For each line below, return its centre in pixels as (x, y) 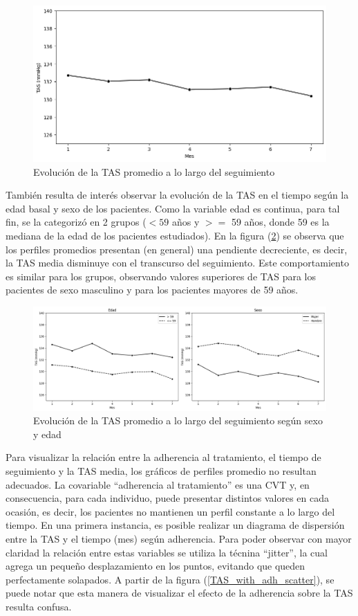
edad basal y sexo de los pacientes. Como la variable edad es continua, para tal (173, 208)
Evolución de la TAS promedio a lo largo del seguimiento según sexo (178, 420)
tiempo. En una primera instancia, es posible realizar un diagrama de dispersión (175, 525)
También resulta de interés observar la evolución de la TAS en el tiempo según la (177, 195)
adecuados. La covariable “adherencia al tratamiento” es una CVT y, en (158, 484)
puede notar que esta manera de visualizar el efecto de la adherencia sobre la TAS (179, 593)
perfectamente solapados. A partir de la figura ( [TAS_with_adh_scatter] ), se (170, 579)
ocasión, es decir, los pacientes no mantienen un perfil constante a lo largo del (170, 511)
